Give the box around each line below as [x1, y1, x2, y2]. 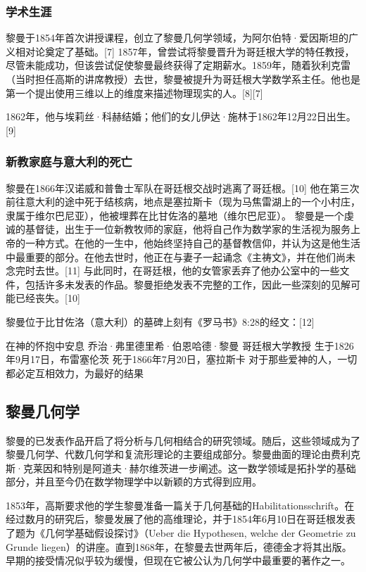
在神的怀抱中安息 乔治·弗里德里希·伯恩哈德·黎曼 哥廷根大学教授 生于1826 [6, 338, 354, 352]
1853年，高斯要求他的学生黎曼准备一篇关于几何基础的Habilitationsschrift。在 [6, 497, 355, 512]
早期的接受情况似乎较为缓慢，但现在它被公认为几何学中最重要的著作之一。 [6, 553, 351, 568]
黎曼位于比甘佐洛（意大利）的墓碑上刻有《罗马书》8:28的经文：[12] [6, 314, 315, 329]
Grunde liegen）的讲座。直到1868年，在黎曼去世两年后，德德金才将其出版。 [6, 539, 352, 554]
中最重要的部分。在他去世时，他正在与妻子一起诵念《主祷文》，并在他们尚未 [6, 249, 355, 264]
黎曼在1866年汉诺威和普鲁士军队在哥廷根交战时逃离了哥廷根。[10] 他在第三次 [6, 180, 360, 195]
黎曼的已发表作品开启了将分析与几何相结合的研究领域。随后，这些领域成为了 [6, 433, 360, 447]
